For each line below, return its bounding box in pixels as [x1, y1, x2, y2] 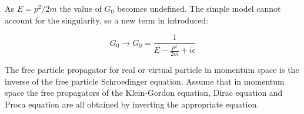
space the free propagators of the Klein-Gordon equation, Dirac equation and [5, 86, 283, 99]
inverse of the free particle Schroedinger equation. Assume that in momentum [5, 75, 285, 87]
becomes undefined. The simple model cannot [116, 2, 281, 14]
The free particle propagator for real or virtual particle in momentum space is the [5, 63, 299, 76]
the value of [59, 2, 102, 14]
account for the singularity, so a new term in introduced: [5, 14, 209, 26]
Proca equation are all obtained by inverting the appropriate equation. [5, 98, 259, 110]
